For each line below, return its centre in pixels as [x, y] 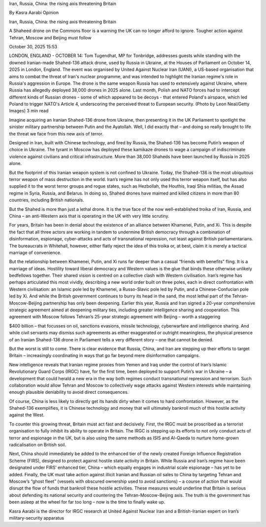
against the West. [27, 415]
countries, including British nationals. [47, 200]
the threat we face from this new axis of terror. [56, 133]
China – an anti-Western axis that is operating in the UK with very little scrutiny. [89, 216]
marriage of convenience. [35, 252]
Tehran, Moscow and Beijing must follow [50, 37]
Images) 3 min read [29, 111]
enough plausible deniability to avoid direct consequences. [69, 392]
